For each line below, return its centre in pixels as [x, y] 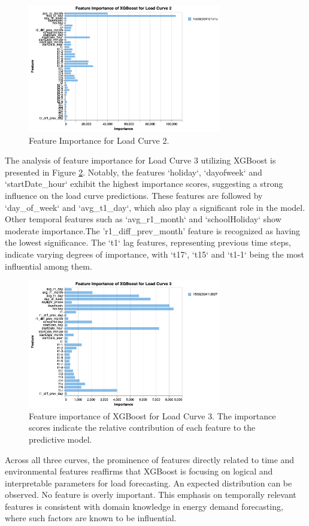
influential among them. [49, 266]
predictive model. [60, 439]
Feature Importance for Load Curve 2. [99, 140]
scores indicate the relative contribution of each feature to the [142, 427]
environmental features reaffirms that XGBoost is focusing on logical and [139, 471]
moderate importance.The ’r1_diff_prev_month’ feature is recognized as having [153, 230]
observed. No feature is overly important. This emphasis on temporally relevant [151, 495]
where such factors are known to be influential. [91, 518]
